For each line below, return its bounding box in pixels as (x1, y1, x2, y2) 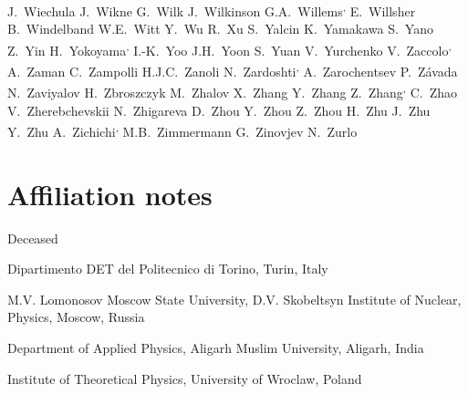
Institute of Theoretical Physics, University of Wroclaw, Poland (7, 368, 362, 388)
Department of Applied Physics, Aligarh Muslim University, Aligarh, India (7, 337, 424, 357)
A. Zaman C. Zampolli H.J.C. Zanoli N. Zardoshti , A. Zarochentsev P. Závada (7, 59, 458, 80)
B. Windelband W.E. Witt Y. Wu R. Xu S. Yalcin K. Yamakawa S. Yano (7, 19, 433, 38)
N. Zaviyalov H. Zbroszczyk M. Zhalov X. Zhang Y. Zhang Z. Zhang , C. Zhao (7, 80, 458, 101)
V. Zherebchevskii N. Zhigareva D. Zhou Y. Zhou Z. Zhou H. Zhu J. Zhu (7, 100, 431, 119)
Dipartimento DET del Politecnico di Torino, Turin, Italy (7, 259, 328, 278)
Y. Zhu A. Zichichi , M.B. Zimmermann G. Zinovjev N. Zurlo (7, 119, 358, 140)
